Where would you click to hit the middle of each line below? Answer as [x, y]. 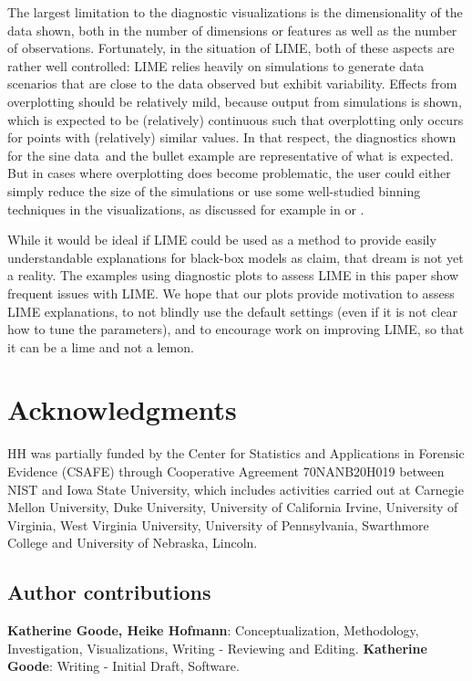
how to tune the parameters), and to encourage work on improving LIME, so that [236, 329]
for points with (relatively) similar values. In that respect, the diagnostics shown [232, 137]
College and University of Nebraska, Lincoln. [133, 543]
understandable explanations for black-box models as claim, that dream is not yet [236, 257]
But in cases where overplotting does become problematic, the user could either [229, 173]
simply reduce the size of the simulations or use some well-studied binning [214, 190]
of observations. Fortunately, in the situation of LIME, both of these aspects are [231, 48]
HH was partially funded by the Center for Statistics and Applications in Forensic [236, 453]
